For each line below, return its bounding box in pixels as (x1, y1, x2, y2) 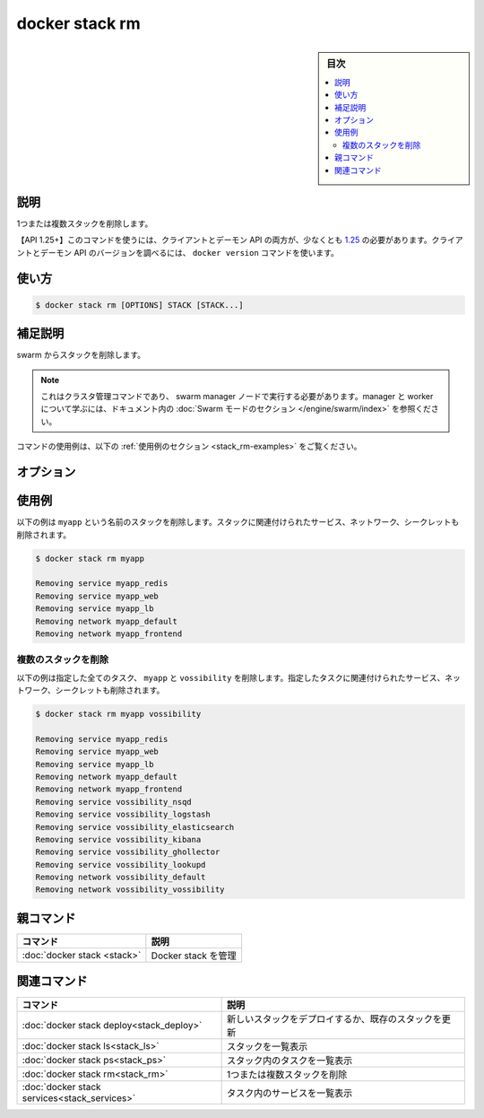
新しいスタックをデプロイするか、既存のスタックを (226, 1012, 443, 1025)
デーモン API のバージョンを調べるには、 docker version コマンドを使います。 (39, 247, 340, 258)
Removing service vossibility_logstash (35, 809, 211, 820)
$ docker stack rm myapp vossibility (35, 709, 202, 720)
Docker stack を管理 (151, 949, 237, 962)
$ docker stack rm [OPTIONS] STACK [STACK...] (35, 300, 244, 310)
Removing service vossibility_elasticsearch (35, 822, 235, 832)
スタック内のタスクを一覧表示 (226, 1054, 353, 1067)
